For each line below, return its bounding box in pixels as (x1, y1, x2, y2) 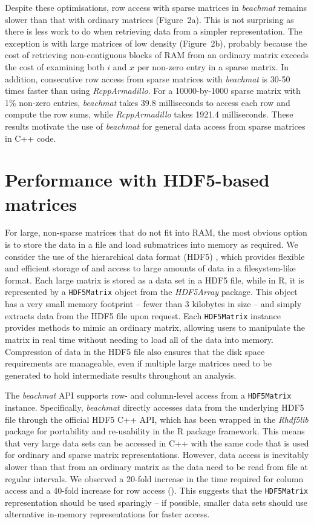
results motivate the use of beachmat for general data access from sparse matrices (5, 119, 306, 132)
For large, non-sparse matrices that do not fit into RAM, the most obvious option (5, 226, 307, 239)
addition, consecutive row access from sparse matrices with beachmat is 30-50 (5, 72, 290, 85)
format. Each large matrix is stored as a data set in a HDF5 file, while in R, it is (5, 273, 304, 286)
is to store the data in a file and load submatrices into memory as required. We (5, 238, 298, 251)
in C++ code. (5, 131, 56, 144)
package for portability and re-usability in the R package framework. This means (5, 425, 305, 437)
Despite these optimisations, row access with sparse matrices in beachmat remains (5, 1, 307, 13)
